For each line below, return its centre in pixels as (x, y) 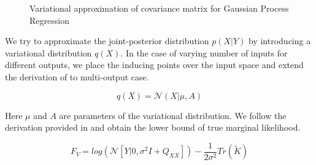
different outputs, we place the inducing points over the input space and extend (154, 65)
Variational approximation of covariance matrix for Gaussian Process (159, 8)
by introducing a (280, 41)
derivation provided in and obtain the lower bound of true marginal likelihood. (153, 127)
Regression (49, 20)
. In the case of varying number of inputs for (204, 52)
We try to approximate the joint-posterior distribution (107, 41)
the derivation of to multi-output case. (77, 76)
